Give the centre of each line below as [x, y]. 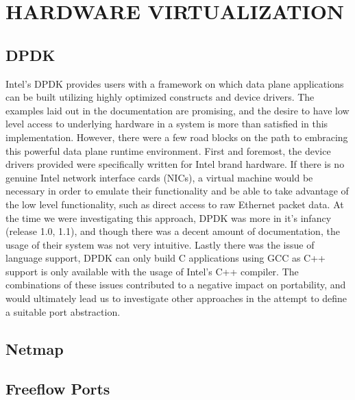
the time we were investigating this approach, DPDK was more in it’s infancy [169, 217]
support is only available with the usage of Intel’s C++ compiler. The [152, 271]
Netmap [35, 348]
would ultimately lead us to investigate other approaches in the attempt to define [176, 298]
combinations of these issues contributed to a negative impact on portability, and [176, 285]
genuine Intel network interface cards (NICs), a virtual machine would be [159, 177]
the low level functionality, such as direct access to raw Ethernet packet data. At [175, 204]
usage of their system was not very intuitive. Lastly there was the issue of [160, 244]
